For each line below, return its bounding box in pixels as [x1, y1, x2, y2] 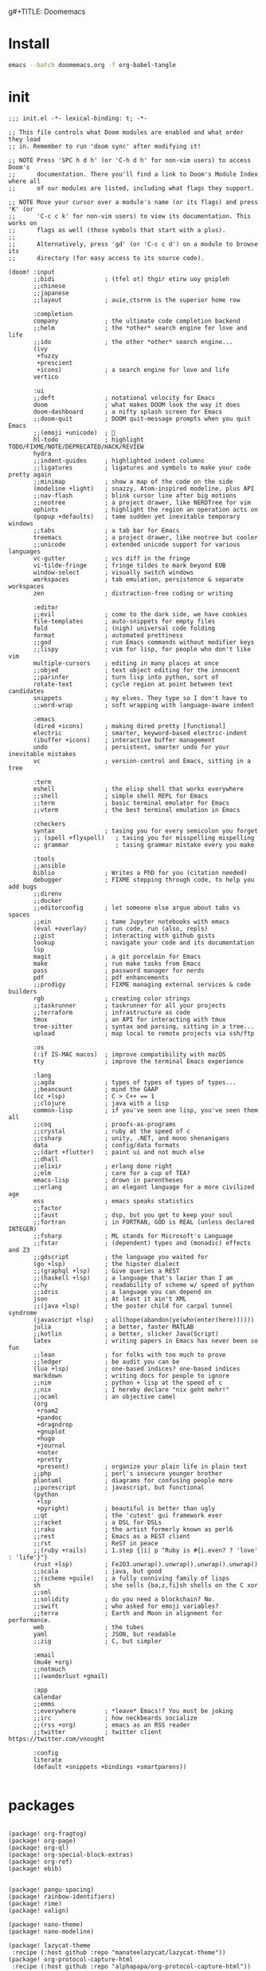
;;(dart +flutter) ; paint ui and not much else [33, 1148, 205, 1156]
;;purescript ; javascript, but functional [33, 1483, 205, 1491]
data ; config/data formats [33, 1141, 180, 1149]
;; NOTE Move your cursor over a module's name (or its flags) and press [8, 198, 259, 206]
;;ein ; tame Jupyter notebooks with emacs [33, 917, 229, 925]
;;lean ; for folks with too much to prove [33, 1351, 226, 1359]
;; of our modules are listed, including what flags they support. [8, 184, 255, 192]
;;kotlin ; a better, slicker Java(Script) [33, 1329, 219, 1338]
